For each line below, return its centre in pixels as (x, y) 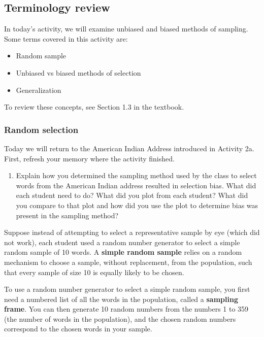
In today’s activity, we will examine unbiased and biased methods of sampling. (126, 29)
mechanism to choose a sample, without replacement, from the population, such (128, 262)
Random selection (41, 129)
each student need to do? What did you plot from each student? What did (132, 195)
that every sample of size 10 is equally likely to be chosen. (94, 272)
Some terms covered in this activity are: (66, 38)
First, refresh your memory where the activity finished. (89, 158)
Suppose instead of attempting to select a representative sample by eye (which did (132, 232)
